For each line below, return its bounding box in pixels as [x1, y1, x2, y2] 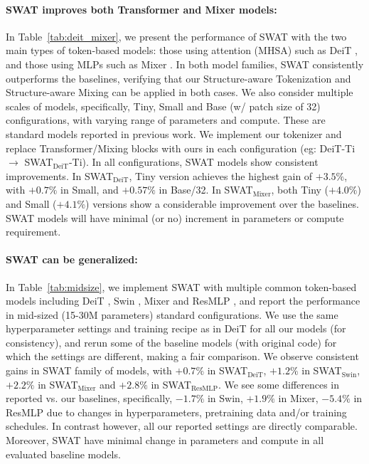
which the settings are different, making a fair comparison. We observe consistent [6, 349, 359, 364]
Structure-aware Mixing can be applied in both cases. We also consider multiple [6, 85, 353, 100]
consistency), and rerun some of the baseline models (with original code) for [6, 334, 337, 349]
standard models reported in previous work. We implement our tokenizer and [6, 126, 342, 141]
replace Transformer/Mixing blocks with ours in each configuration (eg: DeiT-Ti [6, 140, 355, 155]
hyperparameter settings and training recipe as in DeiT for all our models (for [6, 321, 346, 336]
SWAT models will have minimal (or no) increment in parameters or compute [6, 210, 344, 225]
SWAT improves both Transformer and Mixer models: [6, 1, 277, 16]
